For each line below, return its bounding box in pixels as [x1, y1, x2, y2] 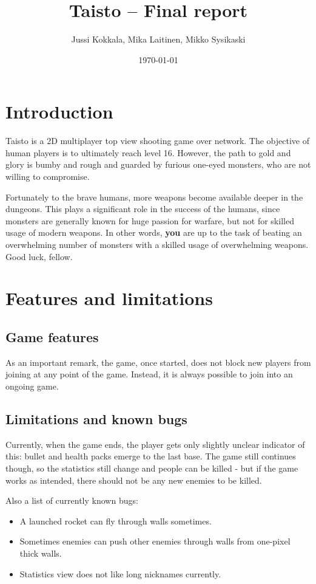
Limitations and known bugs [5, 409, 187, 428]
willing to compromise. [5, 170, 90, 183]
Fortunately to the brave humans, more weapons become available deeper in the [5, 190, 303, 203]
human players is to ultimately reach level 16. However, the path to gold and [5, 146, 291, 159]
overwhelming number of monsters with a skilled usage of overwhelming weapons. [5, 238, 309, 250]
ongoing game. [5, 379, 59, 392]
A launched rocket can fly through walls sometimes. [19, 514, 212, 527]
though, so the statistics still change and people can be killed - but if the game [5, 461, 298, 474]
